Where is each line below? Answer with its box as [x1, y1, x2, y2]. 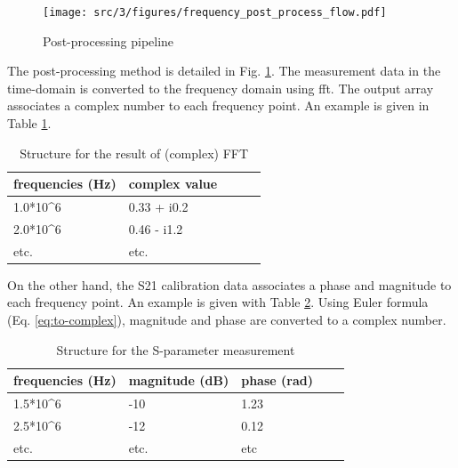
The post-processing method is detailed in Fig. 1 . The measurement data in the [7, 61, 441, 80]
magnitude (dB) [128, 371, 229, 390]
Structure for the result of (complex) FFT [20, 143, 249, 162]
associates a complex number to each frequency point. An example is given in [7, 96, 430, 115]
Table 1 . [7, 114, 52, 133]
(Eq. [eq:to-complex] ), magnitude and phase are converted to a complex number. [7, 311, 446, 329]
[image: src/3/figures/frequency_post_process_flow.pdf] [43, 6, 387, 19]
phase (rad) [241, 371, 313, 390]
